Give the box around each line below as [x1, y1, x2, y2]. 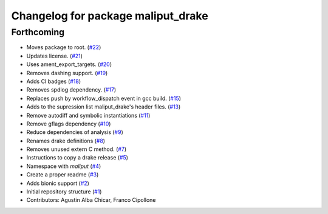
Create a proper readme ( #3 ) [26, 171, 99, 178]
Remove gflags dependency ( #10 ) [26, 120, 111, 127]
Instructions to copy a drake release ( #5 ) [26, 154, 129, 161]
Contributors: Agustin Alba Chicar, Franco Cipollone [26, 196, 156, 204]
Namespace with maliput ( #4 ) [26, 162, 101, 170]
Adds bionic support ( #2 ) [26, 179, 89, 187]
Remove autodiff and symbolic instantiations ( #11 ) [26, 112, 151, 119]
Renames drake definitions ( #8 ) [26, 137, 106, 144]
